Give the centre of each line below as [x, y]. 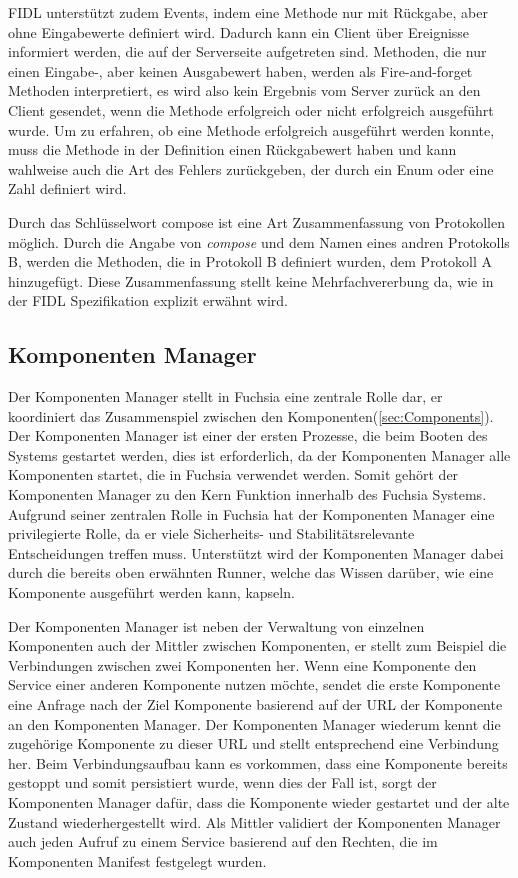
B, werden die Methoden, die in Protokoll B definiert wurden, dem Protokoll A [250, 261]
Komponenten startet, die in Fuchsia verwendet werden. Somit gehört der [233, 474]
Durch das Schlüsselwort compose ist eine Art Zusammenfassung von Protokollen [256, 221]
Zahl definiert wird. [67, 188]
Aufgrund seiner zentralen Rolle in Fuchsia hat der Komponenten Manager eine [251, 513]
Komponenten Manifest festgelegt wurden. [137, 860]
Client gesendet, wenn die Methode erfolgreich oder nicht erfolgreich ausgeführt [251, 109]
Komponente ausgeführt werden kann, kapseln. [151, 592]
